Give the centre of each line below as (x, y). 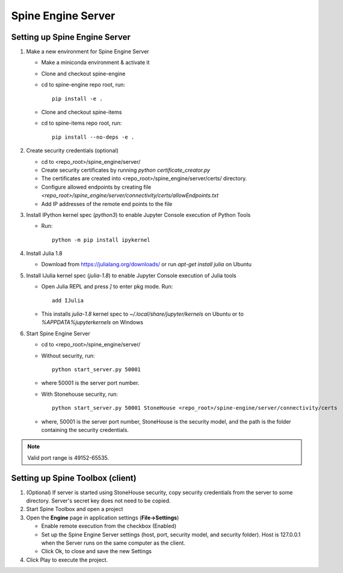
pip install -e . (77, 99)
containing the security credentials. (85, 430)
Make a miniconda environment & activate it (95, 63)
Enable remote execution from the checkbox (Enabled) (109, 526)
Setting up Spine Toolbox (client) (74, 478)
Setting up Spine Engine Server (71, 37)
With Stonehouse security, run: (80, 394)
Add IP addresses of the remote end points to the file (107, 204)
